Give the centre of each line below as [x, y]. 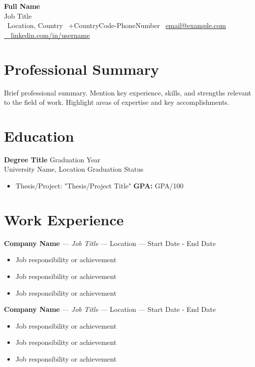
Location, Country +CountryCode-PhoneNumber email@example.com [116, 25]
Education [39, 136]
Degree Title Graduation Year [52, 159]
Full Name [22, 6]
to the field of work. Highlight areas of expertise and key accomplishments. [117, 102]
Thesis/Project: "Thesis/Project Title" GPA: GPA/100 [99, 185]
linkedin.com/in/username [50, 35]
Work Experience [64, 219]
